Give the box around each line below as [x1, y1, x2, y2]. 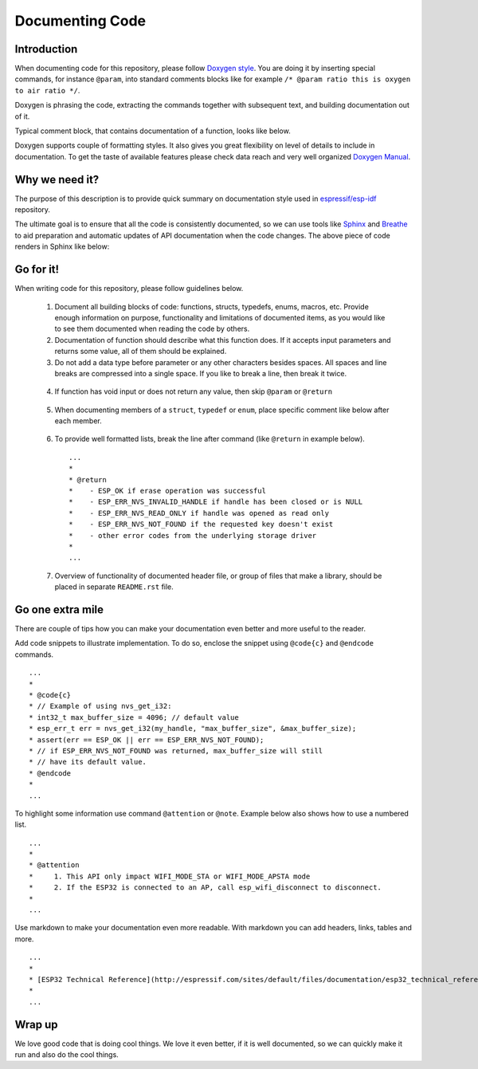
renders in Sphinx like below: [14, 242, 110, 251]
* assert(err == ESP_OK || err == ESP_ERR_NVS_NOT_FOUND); [29, 735, 264, 745]
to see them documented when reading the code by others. [54, 324, 250, 334]
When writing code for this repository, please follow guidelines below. [14, 284, 244, 293]
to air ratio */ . [14, 85, 80, 95]
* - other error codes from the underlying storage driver [69, 531, 317, 540]
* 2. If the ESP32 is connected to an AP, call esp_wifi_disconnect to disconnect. [29, 883, 382, 892]
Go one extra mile [14, 603, 104, 616]
